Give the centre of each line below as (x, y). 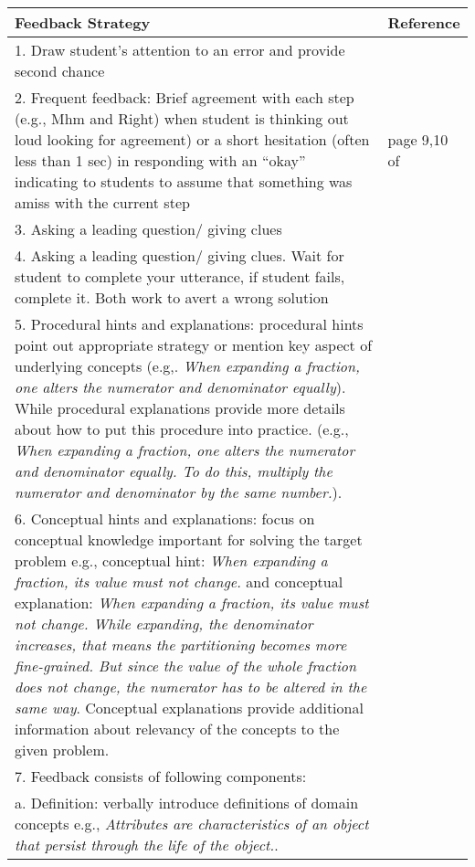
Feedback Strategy (83, 22)
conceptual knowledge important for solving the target (189, 539)
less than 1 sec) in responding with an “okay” (160, 160)
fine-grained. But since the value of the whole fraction (186, 666)
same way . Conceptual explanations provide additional (189, 708)
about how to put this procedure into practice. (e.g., (182, 429)
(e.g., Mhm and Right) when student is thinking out (182, 118)
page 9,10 (418, 139)
